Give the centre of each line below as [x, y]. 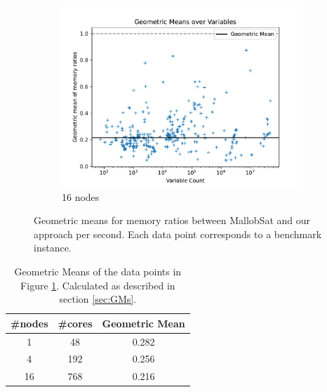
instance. [53, 248]
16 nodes [81, 196]
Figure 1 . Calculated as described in [98, 285]
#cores [75, 323]
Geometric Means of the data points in [98, 271]
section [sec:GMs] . [98, 299]
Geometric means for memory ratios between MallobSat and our [172, 220]
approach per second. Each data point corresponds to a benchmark [178, 234]
